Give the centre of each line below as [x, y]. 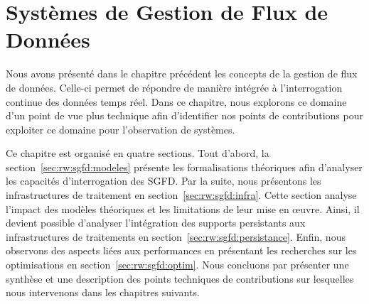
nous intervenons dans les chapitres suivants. [103, 292]
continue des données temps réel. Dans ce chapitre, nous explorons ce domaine [176, 101]
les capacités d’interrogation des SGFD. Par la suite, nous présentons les [164, 181]
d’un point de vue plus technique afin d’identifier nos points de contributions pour [184, 115]
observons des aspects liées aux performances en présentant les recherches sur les [181, 250]
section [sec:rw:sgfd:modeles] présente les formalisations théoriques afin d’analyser [184, 167]
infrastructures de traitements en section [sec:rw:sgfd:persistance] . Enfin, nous [176, 236]
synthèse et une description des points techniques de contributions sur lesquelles [180, 278]
